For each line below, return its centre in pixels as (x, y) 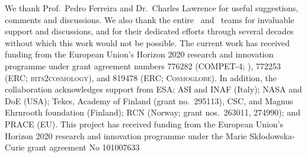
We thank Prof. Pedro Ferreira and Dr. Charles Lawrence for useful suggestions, (152, 8)
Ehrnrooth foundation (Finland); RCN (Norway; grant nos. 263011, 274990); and (153, 112)
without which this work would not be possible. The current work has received (147, 42)
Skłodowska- (272, 135)
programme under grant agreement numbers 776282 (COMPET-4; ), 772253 (143, 65)
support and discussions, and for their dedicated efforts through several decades (149, 31)
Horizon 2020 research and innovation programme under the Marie (126, 135)
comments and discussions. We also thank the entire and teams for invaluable (150, 19)
